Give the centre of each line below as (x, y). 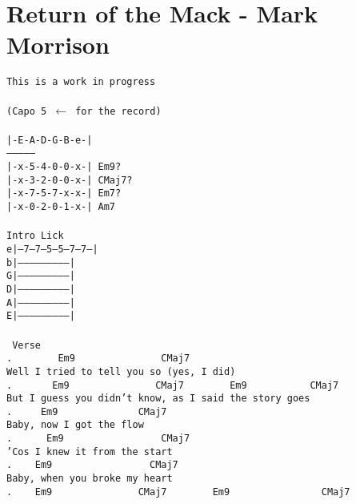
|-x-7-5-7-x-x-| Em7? (64, 194)
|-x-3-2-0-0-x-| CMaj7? (70, 180)
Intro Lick (35, 236)
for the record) (118, 111)
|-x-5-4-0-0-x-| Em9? (64, 167)
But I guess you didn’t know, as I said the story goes (158, 399)
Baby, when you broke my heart (90, 479)
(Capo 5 (27, 111)
